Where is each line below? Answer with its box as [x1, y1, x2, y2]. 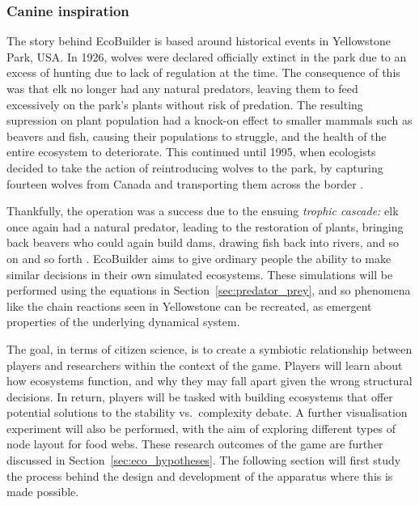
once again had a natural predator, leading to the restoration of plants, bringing [6, 218, 404, 235]
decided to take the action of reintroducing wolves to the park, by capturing [6, 159, 383, 176]
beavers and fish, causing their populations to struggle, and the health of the [6, 127, 387, 144]
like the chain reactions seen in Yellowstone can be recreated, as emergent [6, 297, 372, 314]
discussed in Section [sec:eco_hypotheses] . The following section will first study [6, 452, 401, 469]
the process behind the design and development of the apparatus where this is [6, 467, 393, 484]
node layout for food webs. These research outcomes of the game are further [6, 435, 383, 452]
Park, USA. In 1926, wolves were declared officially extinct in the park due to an [6, 48, 407, 65]
